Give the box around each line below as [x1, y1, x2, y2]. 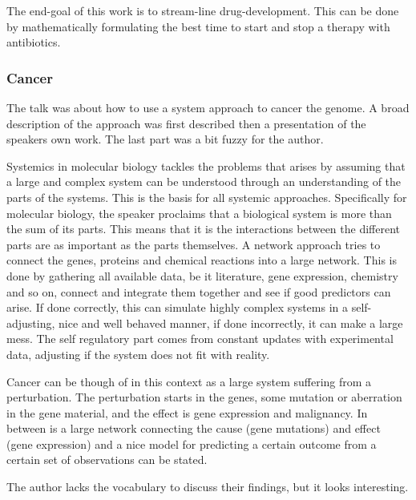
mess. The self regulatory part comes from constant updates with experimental [6, 330, 394, 347]
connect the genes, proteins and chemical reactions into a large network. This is [6, 252, 397, 268]
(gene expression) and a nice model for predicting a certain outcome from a [6, 435, 377, 452]
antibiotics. [6, 34, 61, 50]
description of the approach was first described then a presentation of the [6, 115, 366, 131]
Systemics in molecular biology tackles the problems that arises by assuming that [6, 157, 406, 174]
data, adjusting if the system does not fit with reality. [6, 345, 270, 362]
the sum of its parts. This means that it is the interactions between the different [6, 220, 400, 237]
